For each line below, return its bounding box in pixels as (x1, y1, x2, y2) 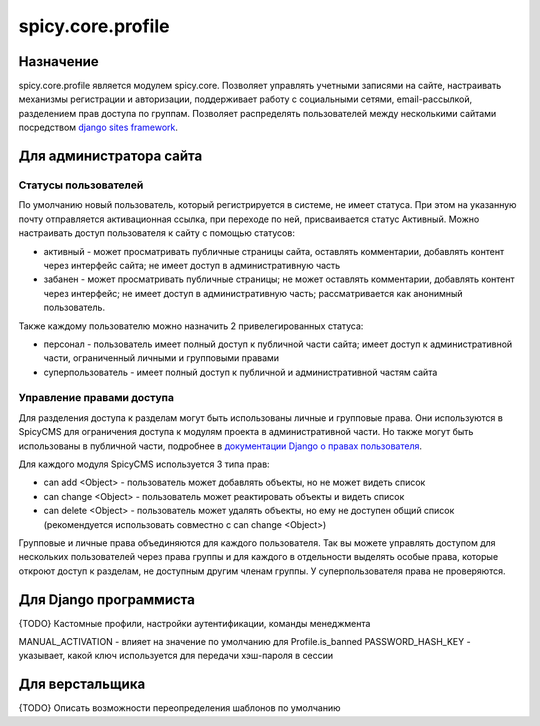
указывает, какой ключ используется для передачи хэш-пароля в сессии (18, 650, 334, 662)
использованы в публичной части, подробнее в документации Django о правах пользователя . (18, 440, 423, 452)
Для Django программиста (18, 591, 195, 608)
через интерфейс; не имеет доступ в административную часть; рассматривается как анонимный (43, 287, 464, 299)
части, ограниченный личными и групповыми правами (43, 352, 280, 364)
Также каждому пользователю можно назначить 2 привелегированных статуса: (18, 320, 364, 332)
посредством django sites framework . (18, 121, 179, 134)
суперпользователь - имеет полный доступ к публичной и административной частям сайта (43, 366, 438, 378)
